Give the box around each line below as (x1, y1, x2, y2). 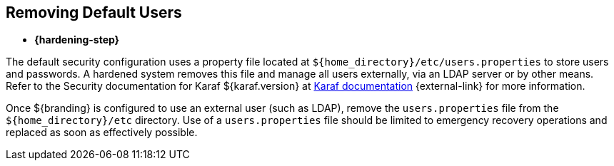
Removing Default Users (6, 4, 182, 21)
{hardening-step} (34, 33, 120, 46)
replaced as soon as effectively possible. (6, 126, 198, 139)
